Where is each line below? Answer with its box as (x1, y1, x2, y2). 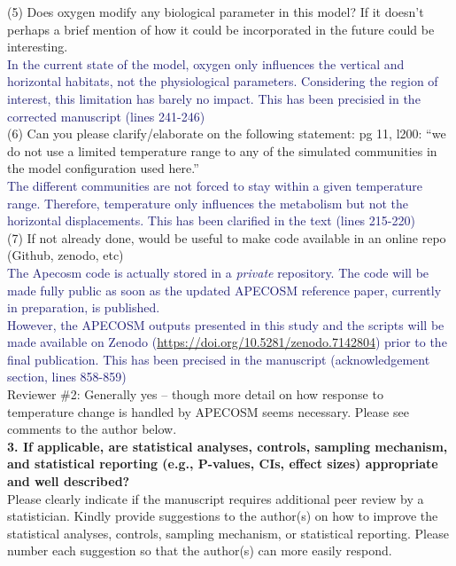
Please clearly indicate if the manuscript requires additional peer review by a (7, 489, 424, 507)
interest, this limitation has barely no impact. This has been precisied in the (7, 89, 421, 107)
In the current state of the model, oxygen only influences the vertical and (7, 54, 405, 73)
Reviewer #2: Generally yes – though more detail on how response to (7, 385, 383, 404)
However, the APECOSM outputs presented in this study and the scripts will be (7, 315, 444, 334)
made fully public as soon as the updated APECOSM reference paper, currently (7, 280, 442, 299)
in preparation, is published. (7, 298, 160, 317)
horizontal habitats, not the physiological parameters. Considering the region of (7, 72, 438, 90)
